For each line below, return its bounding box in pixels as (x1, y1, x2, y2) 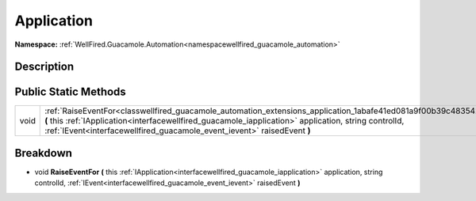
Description (14, 60, 75, 74)
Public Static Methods (14, 85, 126, 99)
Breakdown (14, 146, 73, 160)
